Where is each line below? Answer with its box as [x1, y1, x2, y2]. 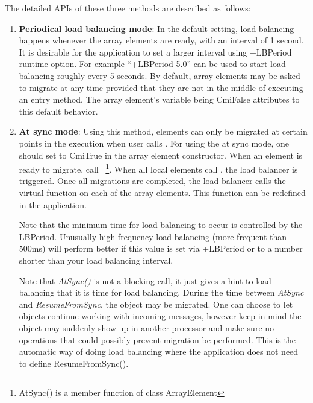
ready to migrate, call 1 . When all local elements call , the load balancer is [19, 161, 298, 175]
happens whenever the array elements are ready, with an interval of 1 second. [19, 34, 304, 46]
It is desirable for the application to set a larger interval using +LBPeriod [19, 45, 292, 58]
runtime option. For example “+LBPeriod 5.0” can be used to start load [19, 57, 286, 70]
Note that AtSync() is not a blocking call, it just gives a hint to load [19, 274, 271, 287]
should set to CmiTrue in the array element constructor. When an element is [19, 148, 303, 161]
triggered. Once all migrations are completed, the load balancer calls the [19, 174, 286, 187]
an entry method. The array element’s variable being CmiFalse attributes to [19, 93, 300, 106]
